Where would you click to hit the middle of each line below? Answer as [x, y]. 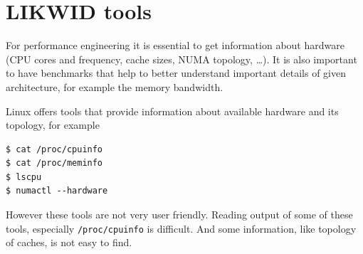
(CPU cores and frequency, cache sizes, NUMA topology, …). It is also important [181, 59]
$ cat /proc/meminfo [54, 163]
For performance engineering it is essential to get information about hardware [175, 45]
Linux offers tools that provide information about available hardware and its [172, 111]
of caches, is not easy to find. [69, 242]
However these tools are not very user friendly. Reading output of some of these [179, 215]
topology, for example [53, 125]
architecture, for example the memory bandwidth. [115, 86]
